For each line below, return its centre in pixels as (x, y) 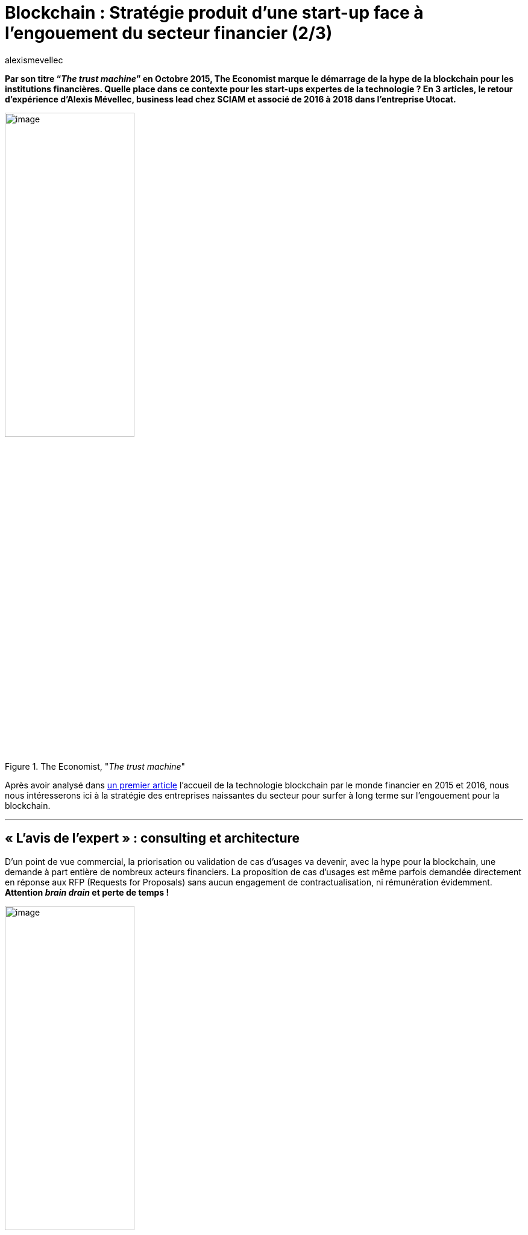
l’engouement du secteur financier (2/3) (169, 33)
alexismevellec (34, 60)
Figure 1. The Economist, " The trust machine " (95, 766)
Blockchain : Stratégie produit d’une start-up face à (214, 13)
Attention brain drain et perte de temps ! (87, 892)
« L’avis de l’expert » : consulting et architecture (152, 838)
